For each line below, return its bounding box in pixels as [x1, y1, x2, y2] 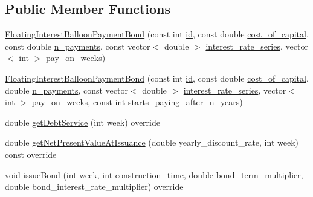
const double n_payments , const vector [5, 39, 150, 52]
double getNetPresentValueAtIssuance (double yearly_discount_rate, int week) [5, 136, 298, 149]
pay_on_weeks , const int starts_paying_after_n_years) [31, 95, 243, 108]
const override [5, 147, 57, 160]
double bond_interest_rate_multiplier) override [5, 180, 184, 193]
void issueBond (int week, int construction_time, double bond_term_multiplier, [5, 168, 303, 181]
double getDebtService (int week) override [5, 115, 160, 128]
